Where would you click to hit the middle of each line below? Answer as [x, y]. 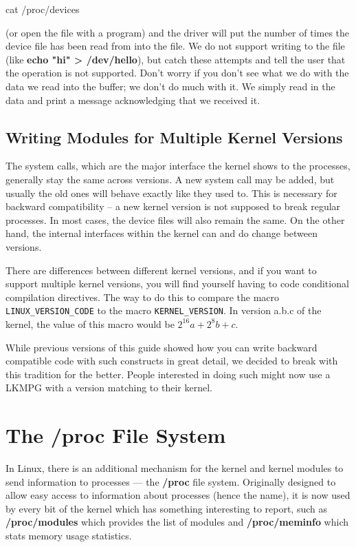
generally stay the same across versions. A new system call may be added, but [170, 179]
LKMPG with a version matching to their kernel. [109, 388]
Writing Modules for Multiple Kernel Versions [174, 137]
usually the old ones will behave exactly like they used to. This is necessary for [171, 193]
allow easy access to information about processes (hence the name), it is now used [178, 495]
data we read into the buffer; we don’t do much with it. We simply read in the [170, 86]
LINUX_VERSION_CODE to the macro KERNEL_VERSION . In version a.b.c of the [164, 310]
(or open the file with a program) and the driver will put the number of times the [178, 32]
